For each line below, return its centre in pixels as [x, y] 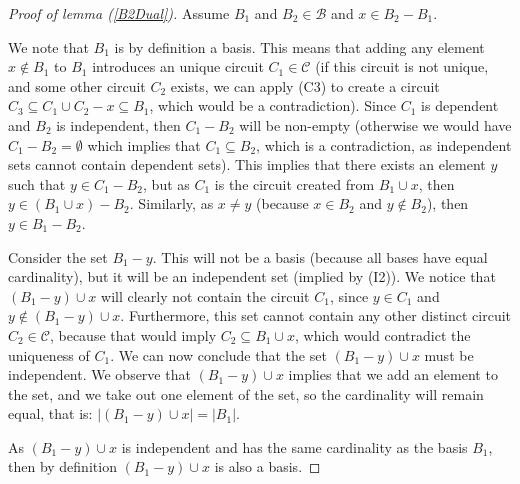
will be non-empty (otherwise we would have [375, 124]
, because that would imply [133, 334]
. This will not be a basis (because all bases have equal [320, 256]
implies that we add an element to [393, 374]
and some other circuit [77, 85]
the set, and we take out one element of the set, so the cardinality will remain [246, 393]
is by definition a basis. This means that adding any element [299, 46]
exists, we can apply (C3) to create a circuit [305, 85]
